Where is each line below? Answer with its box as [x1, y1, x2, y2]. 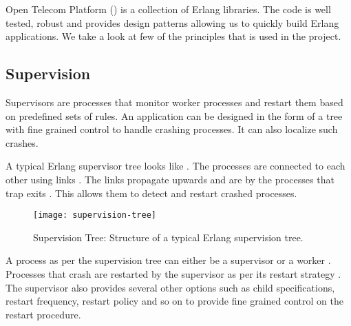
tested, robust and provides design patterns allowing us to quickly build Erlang [6, 15, 339, 30]
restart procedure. [6, 307, 81, 321]
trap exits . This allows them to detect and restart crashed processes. [6, 185, 297, 200]
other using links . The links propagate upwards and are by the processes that [6, 172, 334, 186]
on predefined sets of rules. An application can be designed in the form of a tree [6, 108, 343, 123]
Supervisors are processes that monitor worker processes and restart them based [6, 94, 343, 109]
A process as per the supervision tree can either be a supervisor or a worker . [6, 253, 331, 267]
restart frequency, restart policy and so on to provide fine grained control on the [6, 294, 343, 308]
